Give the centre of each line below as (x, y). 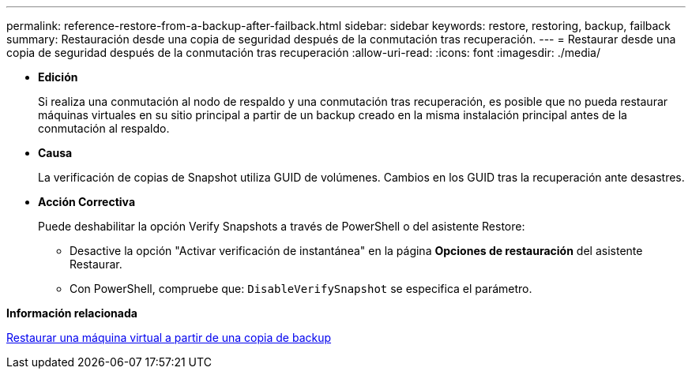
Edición (58, 77)
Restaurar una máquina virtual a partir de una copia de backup (169, 337)
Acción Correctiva (87, 202)
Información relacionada (72, 313)
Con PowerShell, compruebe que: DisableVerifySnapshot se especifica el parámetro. (301, 289)
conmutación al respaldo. (104, 128)
